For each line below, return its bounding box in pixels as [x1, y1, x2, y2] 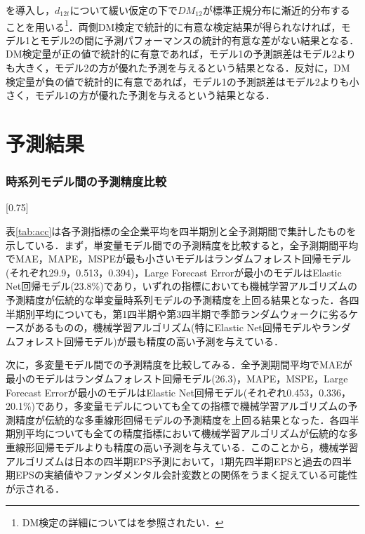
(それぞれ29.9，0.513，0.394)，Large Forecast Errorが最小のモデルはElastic [6, 265, 342, 279]
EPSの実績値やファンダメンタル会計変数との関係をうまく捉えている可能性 [15, 467, 358, 482]
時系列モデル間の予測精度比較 [6, 173, 167, 190]
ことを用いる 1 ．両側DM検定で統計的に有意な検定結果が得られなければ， [6, 17, 341, 34]
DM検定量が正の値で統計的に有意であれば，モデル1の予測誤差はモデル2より [6, 46, 357, 61]
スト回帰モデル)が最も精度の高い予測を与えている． [44, 333, 284, 348]
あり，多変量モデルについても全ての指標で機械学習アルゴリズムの [44, 399, 348, 413]
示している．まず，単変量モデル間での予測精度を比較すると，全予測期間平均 [6, 237, 359, 252]
